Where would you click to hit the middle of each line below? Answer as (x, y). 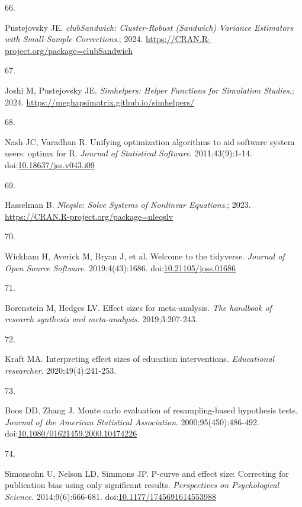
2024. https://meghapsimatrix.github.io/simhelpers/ (100, 102)
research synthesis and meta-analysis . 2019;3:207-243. (101, 319)
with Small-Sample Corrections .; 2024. (74, 39)
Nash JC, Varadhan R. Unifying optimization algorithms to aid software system (150, 141)
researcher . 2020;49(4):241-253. (61, 370)
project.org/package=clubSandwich (69, 50)
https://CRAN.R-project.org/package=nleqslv (89, 216)
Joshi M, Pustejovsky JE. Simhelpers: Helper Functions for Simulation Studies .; (150, 90)
